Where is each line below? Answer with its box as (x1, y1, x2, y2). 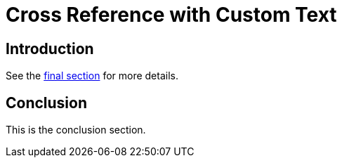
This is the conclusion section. (6, 124, 146, 136)
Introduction (6, 39, 94, 58)
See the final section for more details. (6, 70, 178, 82)
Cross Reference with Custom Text (6, 3, 337, 27)
